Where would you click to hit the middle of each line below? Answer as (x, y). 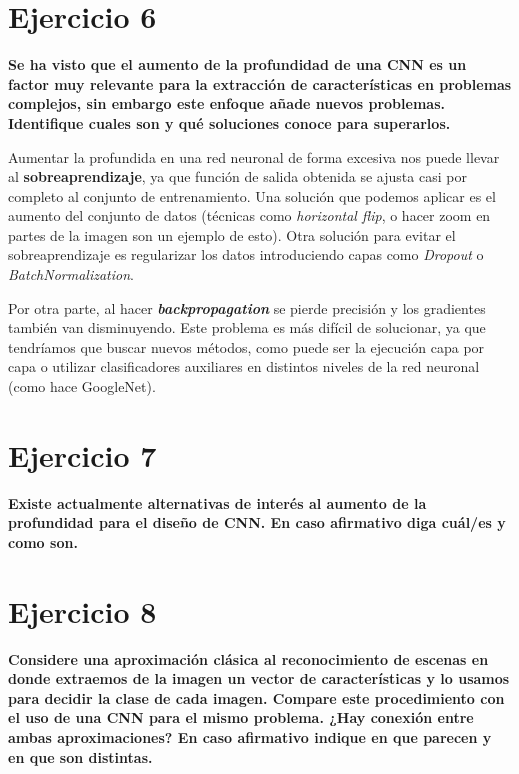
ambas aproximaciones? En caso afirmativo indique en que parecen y (250, 737)
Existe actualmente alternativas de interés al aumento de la (217, 502)
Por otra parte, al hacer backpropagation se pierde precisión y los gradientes (247, 307)
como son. (43, 541)
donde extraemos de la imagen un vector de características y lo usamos (259, 678)
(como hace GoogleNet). (82, 386)
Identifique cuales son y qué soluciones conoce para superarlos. (229, 122)
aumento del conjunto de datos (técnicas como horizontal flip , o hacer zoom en (249, 215)
